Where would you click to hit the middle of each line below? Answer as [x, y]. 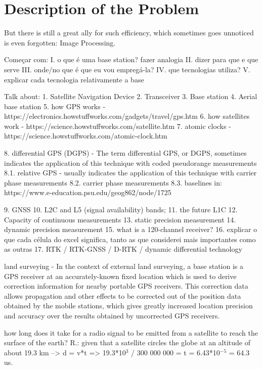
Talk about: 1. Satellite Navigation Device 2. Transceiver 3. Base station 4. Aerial [131, 96]
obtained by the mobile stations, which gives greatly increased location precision [128, 306]
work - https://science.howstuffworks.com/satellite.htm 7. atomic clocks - [118, 126]
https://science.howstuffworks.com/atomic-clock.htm [86, 136]
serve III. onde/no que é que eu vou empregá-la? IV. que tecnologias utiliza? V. [127, 69]
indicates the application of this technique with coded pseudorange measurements [130, 163]
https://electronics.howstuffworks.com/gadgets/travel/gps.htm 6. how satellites [127, 116]
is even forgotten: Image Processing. [60, 42]
